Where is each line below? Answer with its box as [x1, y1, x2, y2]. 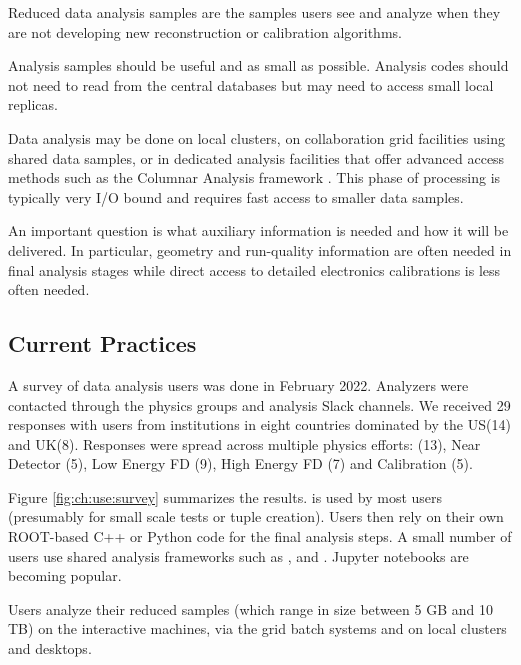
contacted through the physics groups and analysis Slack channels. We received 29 [8, 394, 511, 415]
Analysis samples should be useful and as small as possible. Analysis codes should [8, 55, 509, 76]
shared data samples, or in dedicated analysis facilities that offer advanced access [8, 147, 505, 168]
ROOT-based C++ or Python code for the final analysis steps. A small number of [8, 526, 512, 547]
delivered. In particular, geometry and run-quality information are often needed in [8, 239, 512, 260]
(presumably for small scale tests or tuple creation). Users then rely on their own [8, 506, 504, 527]
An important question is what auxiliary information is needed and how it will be [8, 220, 509, 241]
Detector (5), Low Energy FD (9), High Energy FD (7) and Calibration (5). [8, 453, 473, 474]
